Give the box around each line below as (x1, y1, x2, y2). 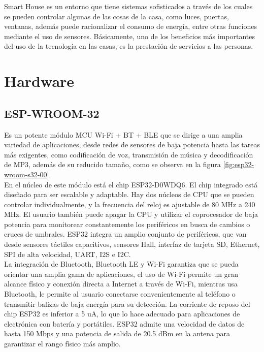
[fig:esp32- (223, 159, 254, 170)
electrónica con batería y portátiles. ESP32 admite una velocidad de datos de (4, 318, 245, 329)
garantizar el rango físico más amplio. (4, 338, 121, 349)
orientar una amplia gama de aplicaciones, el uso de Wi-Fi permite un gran (4, 268, 238, 279)
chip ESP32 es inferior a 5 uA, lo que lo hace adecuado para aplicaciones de (4, 308, 240, 319)
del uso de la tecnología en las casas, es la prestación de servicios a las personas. (4, 41, 253, 51)
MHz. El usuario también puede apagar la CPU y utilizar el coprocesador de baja (4, 209, 258, 219)
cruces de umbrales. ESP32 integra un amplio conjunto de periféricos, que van (4, 229, 247, 239)
